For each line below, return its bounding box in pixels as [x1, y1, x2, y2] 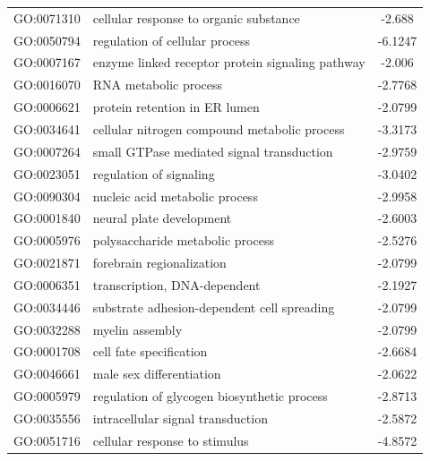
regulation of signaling [92, 164, 215, 183]
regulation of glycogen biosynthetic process [92, 387, 328, 406]
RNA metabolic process [92, 75, 223, 94]
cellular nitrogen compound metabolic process [92, 119, 345, 138]
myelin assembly [92, 320, 183, 338]
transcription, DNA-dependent [92, 275, 261, 294]
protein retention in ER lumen [92, 98, 260, 116]
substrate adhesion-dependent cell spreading [92, 297, 335, 316]
